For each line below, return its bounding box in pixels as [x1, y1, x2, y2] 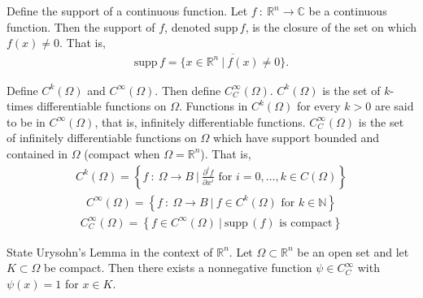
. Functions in [179, 97, 248, 114]
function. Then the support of [7, 18, 155, 35]
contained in [7, 145, 68, 162]
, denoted [164, 18, 211, 35]
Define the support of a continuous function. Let [7, 2, 248, 19]
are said [374, 97, 414, 114]
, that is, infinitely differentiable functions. [94, 113, 306, 130]
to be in [7, 113, 46, 130]
